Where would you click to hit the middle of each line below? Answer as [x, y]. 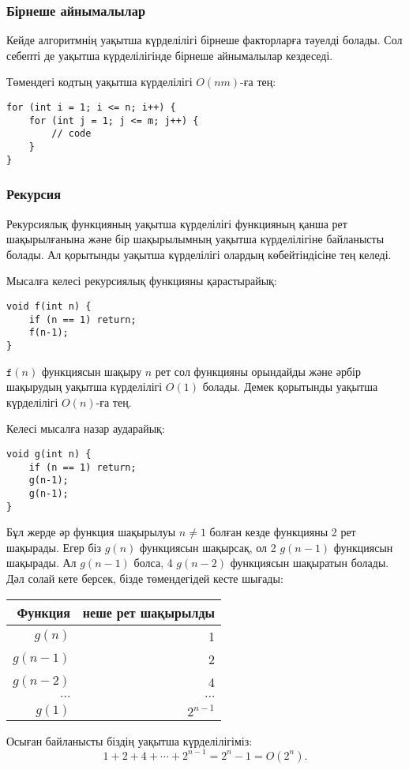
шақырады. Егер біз [54, 547]
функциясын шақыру [92, 371]
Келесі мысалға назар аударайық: [86, 428]
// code [71, 134]
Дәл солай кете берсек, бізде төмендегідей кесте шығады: [145, 578]
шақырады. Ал [41, 563]
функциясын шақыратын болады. [310, 563]
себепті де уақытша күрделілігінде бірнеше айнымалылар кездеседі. [170, 55]
